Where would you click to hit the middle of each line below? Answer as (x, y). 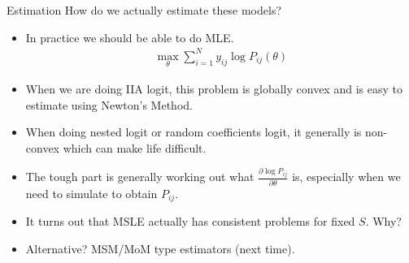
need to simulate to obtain (91, 193)
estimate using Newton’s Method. (109, 104)
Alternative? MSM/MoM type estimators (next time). (160, 248)
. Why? (383, 221)
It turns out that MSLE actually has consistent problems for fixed (190, 221)
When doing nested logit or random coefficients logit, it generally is (194, 132)
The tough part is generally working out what (140, 177)
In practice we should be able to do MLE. (130, 37)
